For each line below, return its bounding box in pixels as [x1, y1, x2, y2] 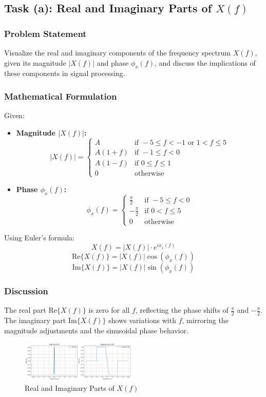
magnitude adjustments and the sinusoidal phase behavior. [4, 325, 189, 335]
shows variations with [108, 315, 176, 326]
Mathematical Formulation [4, 89, 117, 102]
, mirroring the [182, 315, 229, 326]
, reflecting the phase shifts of [135, 305, 229, 315]
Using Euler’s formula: [4, 232, 74, 243]
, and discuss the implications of [154, 57, 256, 68]
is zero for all [88, 305, 130, 315]
